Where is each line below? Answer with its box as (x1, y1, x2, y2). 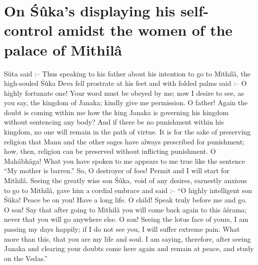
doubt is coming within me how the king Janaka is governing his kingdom (4, 107, 229, 117)
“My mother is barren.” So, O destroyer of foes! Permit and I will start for (4, 165, 230, 176)
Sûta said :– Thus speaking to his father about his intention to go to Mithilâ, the (4, 68, 251, 78)
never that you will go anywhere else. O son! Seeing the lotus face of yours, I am (4, 214, 249, 224)
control (4, 20, 53, 40)
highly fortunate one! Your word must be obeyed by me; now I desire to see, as (4, 87, 244, 98)
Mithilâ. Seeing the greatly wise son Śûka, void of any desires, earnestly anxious (4, 175, 247, 186)
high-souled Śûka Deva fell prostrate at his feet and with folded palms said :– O (4, 78, 247, 88)
